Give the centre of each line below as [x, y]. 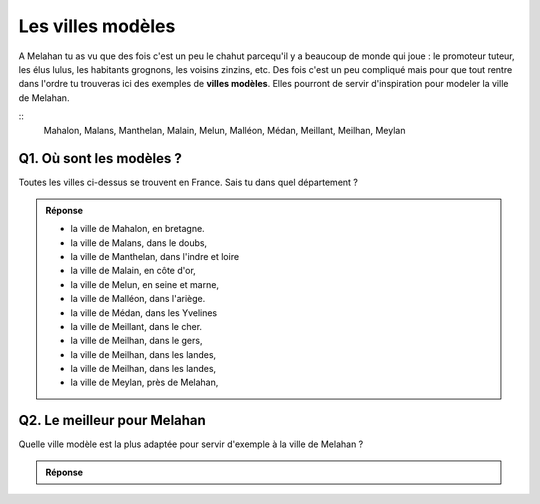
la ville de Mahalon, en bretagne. [137, 229]
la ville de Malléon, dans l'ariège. [138, 299]
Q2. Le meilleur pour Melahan [112, 420]
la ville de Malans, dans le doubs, [139, 242]
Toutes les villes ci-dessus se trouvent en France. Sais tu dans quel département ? [188, 182]
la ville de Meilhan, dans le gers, [136, 341]
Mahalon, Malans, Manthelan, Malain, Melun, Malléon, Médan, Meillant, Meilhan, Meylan [224, 130]
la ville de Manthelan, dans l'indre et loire [155, 256]
